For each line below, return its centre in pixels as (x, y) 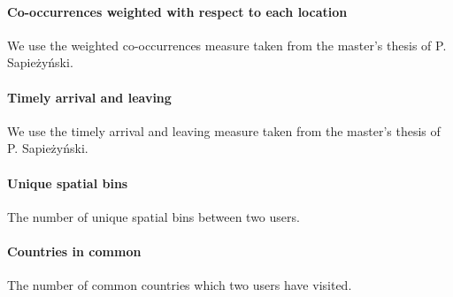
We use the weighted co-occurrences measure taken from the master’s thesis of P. (227, 45)
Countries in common (74, 251)
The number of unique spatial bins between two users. (154, 216)
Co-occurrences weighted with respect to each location (177, 11)
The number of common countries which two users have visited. (180, 285)
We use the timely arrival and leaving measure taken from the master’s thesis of (224, 130)
